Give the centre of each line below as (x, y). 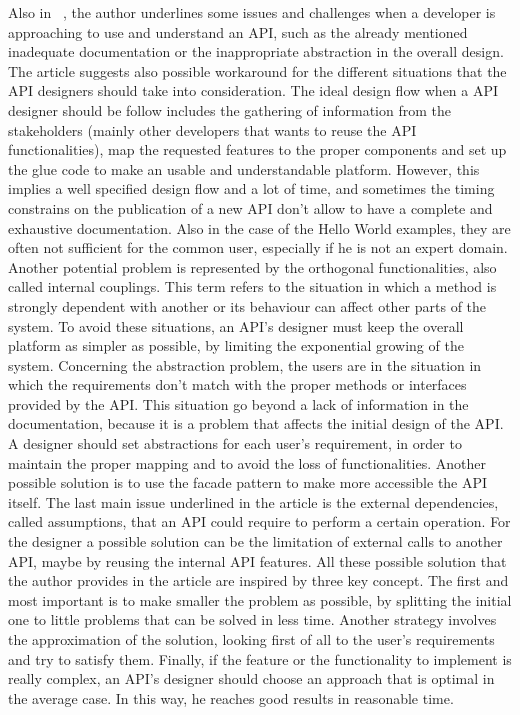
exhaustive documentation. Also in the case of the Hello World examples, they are (259, 227)
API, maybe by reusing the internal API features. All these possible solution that (257, 560)
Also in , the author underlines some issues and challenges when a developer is (252, 12)
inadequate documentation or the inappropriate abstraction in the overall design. (256, 51)
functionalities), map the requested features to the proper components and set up (257, 149)
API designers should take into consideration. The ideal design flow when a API (253, 90)
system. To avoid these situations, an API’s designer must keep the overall (236, 325)
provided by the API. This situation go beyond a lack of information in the (238, 403)
